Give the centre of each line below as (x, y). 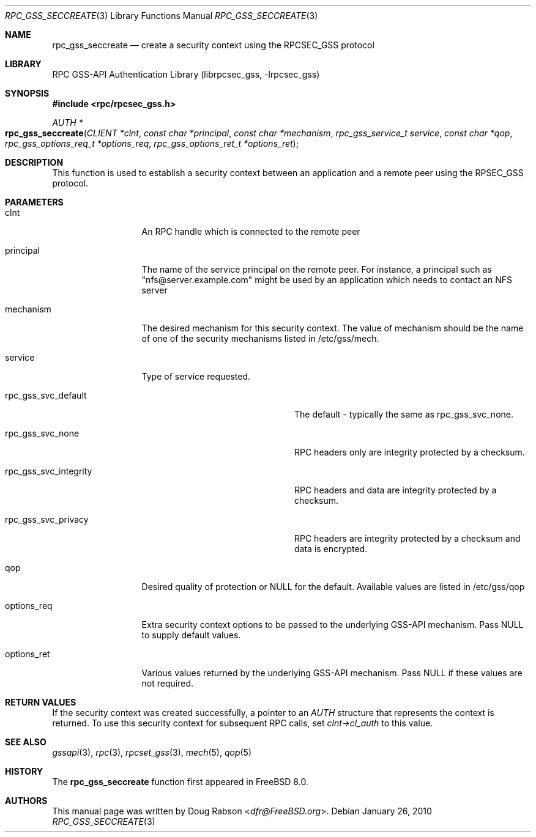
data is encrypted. (331, 549)
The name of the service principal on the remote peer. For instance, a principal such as (317, 269)
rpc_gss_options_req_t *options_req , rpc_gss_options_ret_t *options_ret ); (152, 143)
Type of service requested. (196, 376)
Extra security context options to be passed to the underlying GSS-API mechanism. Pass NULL (333, 625)
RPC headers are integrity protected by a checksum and (408, 538)
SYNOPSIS (27, 93)
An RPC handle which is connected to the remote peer (251, 231)
